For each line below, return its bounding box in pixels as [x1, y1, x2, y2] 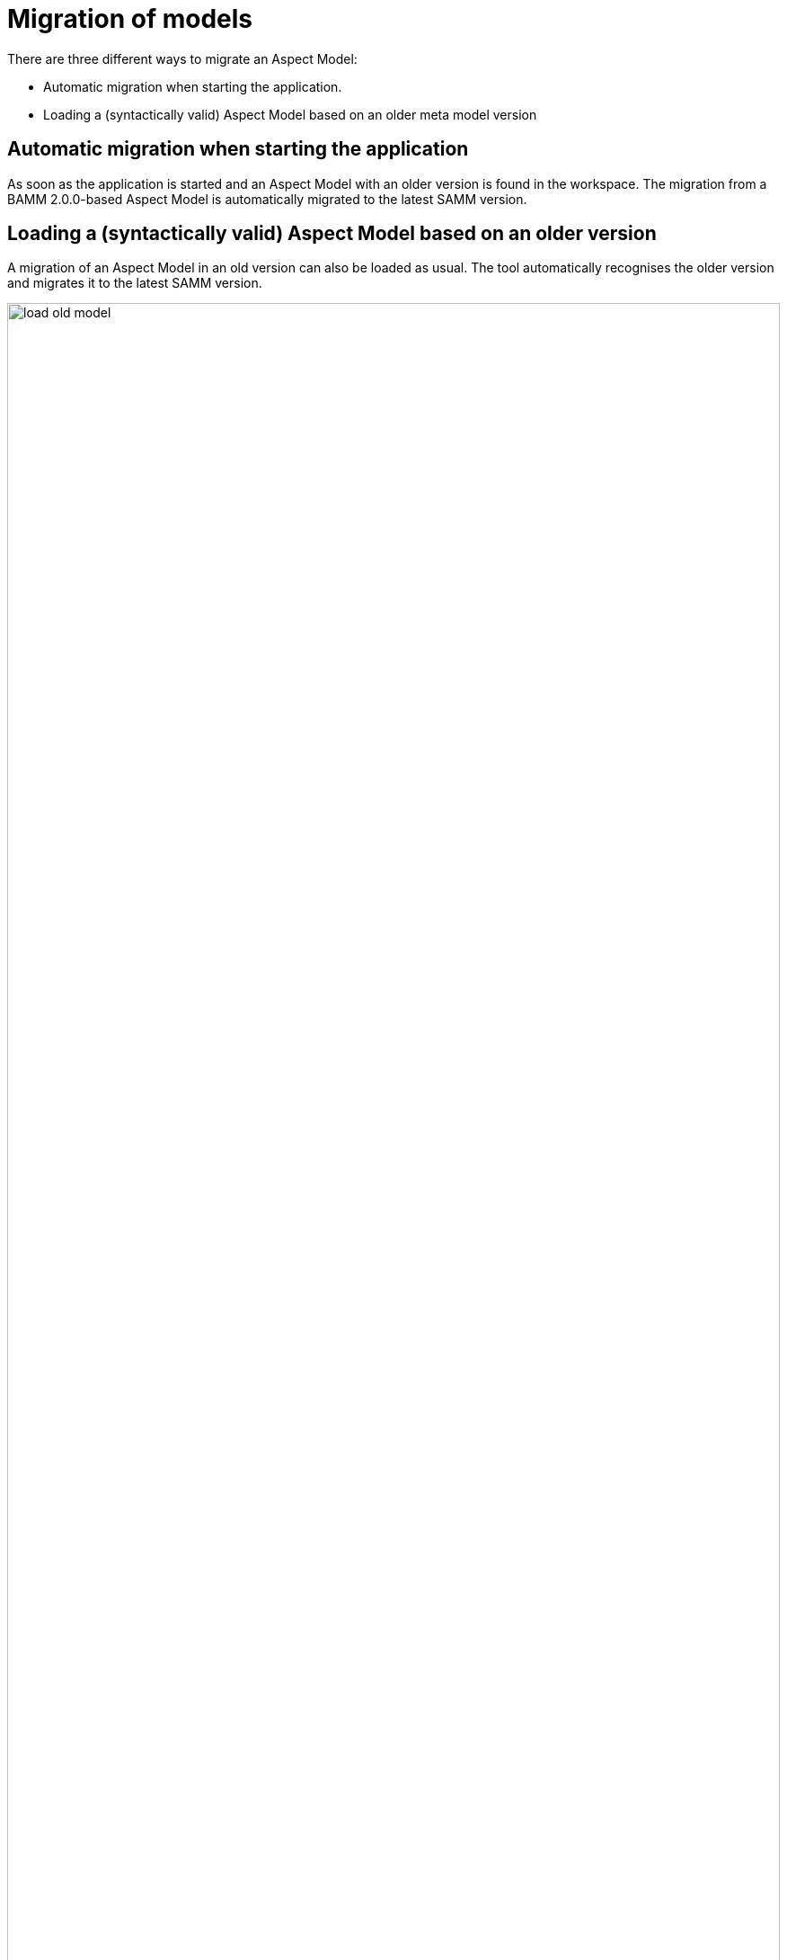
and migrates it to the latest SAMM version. [7, 275, 262, 291]
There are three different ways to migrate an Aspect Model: [7, 50, 358, 67]
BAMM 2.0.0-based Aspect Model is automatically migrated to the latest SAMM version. [7, 191, 527, 207]
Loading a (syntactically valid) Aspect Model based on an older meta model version [43, 106, 537, 122]
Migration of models [7, 4, 252, 34]
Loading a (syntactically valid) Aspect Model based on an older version [7, 222, 657, 245]
